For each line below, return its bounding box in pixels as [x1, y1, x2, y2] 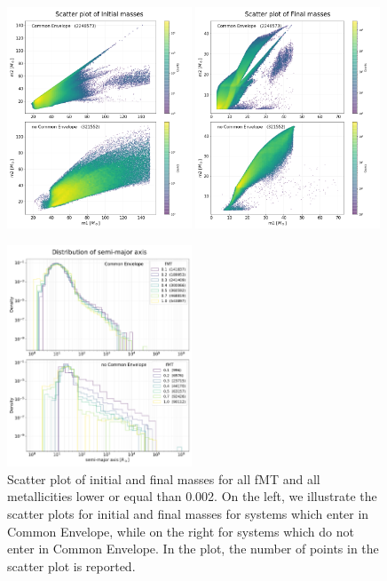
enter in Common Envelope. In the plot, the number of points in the [7, 539, 379, 558]
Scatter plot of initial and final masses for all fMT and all [7, 469, 320, 488]
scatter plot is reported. [7, 556, 136, 575]
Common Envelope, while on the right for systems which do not [7, 521, 354, 540]
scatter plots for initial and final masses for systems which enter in [7, 505, 369, 523]
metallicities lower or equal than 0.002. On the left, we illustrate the [7, 487, 377, 505]
